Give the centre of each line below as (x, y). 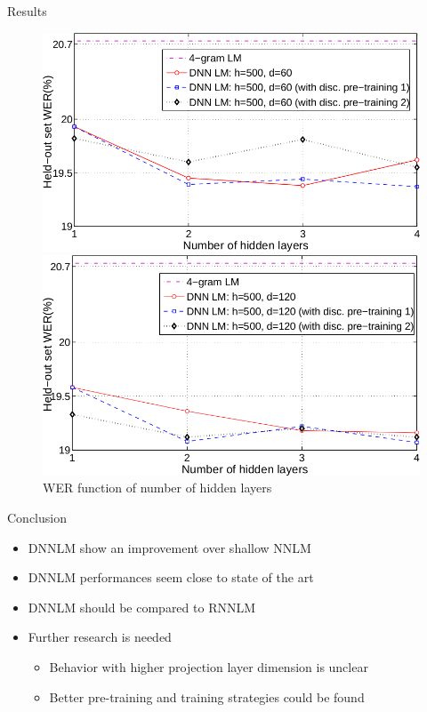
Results (27, 11)
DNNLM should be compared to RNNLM (142, 607)
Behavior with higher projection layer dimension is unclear (209, 667)
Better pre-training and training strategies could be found (207, 696)
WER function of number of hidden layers (157, 488)
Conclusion (37, 518)
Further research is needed (100, 637)
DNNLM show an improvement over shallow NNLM (169, 547)
